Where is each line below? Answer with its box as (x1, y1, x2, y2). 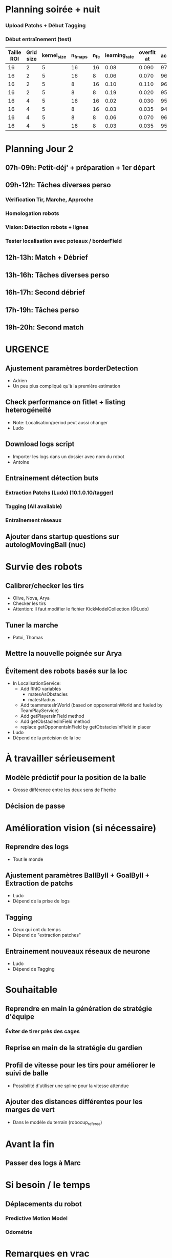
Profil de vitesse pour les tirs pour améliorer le (5, 1061, 156, 1070)
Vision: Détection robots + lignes (5, 224, 89, 231)
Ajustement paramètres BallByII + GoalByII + (5, 871, 150, 879)
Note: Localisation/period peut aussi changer (12, 419, 108, 425)
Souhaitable (5, 984, 58, 996)
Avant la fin (5, 1138, 55, 1150)
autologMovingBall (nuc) (5, 540, 86, 549)
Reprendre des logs (5, 842, 69, 851)
